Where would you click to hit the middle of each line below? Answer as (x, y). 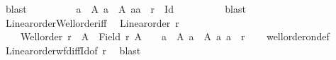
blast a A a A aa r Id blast (125, 8)
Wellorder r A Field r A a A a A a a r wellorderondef (175, 36)
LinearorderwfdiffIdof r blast (73, 50)
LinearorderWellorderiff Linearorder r (92, 22)
